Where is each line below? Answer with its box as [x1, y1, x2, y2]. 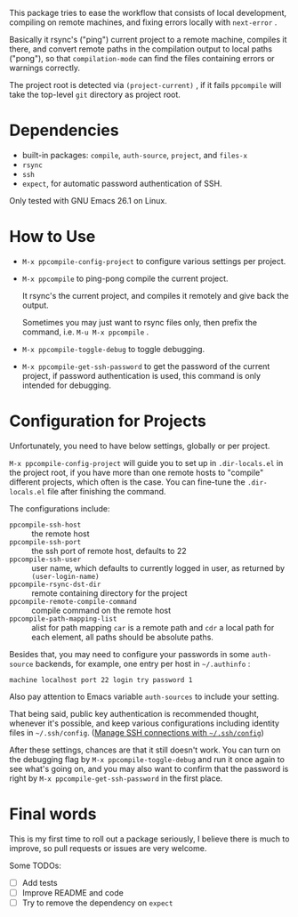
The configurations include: [9, 503, 110, 514]
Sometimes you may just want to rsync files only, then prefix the [21, 317, 258, 327]
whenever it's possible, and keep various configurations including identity [9, 718, 280, 728]
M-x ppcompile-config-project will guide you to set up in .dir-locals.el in [9, 457, 284, 468]
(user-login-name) [31, 572, 100, 581]
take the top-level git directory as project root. [9, 89, 181, 100]
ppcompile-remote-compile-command [9, 597, 138, 606]
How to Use [9, 227, 96, 247]
